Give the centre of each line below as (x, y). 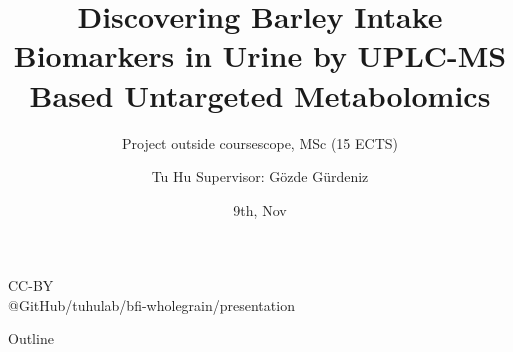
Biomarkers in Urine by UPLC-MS (260, 55)
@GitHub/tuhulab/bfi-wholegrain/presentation (151, 304)
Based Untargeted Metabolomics (260, 94)
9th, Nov (260, 209)
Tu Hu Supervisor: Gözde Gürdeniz (260, 176)
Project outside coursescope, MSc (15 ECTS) (260, 142)
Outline (31, 338)
